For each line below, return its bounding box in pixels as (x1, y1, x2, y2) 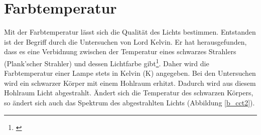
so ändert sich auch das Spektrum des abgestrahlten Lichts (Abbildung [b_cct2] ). (4, 97, 255, 107)
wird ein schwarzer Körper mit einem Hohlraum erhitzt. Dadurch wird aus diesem (4, 77, 256, 88)
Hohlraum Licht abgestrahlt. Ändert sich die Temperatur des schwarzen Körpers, (4, 87, 253, 98)
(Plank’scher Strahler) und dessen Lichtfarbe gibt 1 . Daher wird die (4, 56, 209, 68)
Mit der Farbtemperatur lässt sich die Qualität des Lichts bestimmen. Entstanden (4, 27, 256, 37)
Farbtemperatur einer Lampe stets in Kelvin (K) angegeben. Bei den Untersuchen (4, 68, 256, 78)
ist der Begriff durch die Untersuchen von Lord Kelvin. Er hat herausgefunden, (4, 36, 247, 47)
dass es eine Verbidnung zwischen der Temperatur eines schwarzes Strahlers (4, 46, 236, 57)
